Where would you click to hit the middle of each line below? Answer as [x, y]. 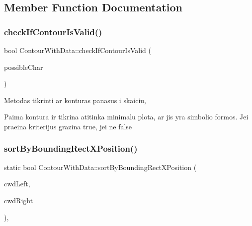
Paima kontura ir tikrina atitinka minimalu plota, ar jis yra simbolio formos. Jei [126, 117]
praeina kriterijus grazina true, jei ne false [68, 126]
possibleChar [24, 67]
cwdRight [19, 200]
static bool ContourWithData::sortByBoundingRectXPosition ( [100, 167]
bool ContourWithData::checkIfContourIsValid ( [78, 50]
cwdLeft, [17, 184]
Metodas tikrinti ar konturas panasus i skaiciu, [75, 100]
